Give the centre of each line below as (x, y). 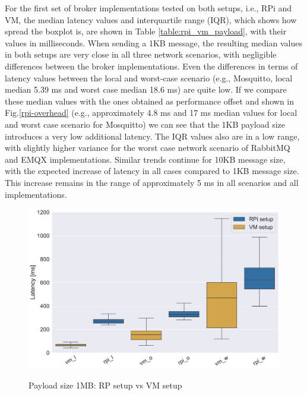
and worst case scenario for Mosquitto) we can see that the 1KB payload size (145, 124)
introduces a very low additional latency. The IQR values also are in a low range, (152, 136)
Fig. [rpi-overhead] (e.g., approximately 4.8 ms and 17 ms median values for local (151, 113)
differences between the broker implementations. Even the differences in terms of (151, 66)
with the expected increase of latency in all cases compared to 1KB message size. (152, 171)
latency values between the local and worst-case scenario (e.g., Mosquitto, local (149, 78)
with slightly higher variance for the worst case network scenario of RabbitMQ (148, 148)
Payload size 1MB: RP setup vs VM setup (105, 385)
